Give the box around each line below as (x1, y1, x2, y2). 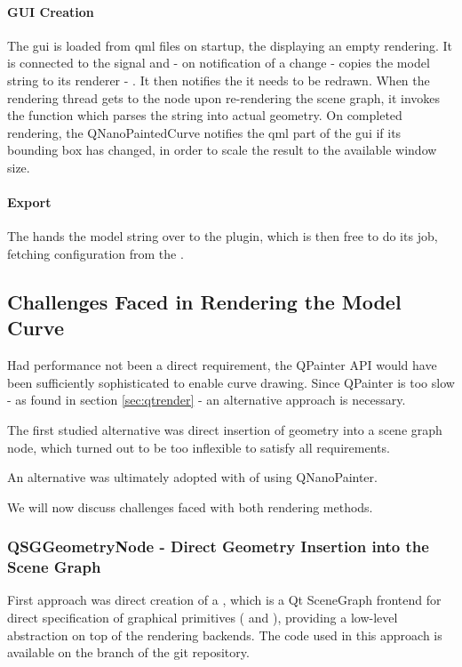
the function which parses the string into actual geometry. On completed (7, 106, 402, 125)
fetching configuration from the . (7, 244, 184, 262)
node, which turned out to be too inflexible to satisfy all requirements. (7, 438, 390, 456)
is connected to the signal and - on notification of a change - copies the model (7, 53, 430, 72)
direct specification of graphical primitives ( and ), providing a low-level (7, 608, 398, 627)
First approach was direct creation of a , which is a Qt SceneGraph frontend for (7, 591, 442, 609)
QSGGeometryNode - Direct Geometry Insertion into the (7, 535, 429, 558)
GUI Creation (7, 2, 94, 20)
